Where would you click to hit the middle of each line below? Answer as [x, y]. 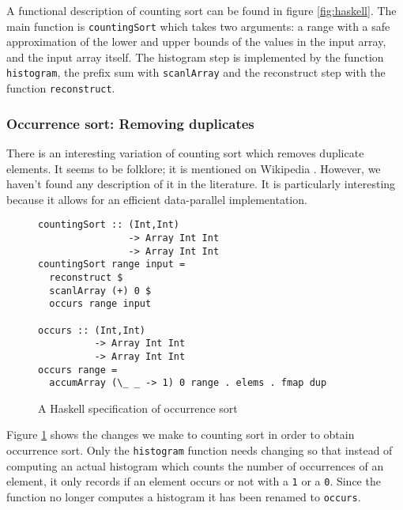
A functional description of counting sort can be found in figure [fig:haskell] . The [201, 10]
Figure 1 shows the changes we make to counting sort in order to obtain [181, 434]
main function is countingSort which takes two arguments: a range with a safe [198, 26]
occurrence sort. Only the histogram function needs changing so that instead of [200, 450]
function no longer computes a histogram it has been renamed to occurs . [184, 496]
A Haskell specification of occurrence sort [138, 408]
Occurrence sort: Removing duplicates [130, 123]
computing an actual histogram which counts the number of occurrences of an [195, 465]
